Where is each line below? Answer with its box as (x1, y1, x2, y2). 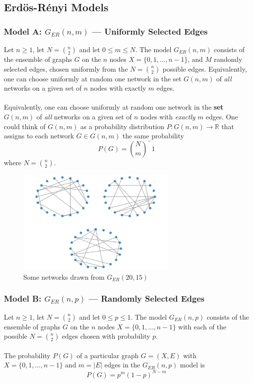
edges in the (104, 360, 141, 370)
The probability (4, 350, 51, 360)
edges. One (205, 111, 238, 121)
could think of (4, 121, 46, 131)
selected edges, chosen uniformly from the (4, 63, 128, 74)
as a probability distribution (80, 121, 164, 131)
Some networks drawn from (23, 271, 105, 282)
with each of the (178, 321, 227, 331)
